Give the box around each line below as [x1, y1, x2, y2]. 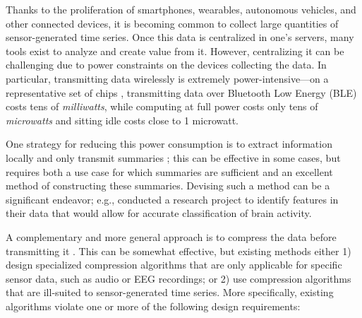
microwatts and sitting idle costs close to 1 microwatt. [6, 112, 239, 127]
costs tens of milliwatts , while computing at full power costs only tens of [6, 99, 318, 114]
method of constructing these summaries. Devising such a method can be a [6, 178, 330, 193]
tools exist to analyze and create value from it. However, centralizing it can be [6, 43, 344, 58]
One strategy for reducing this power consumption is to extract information [6, 136, 332, 151]
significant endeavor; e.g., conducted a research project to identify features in [6, 192, 339, 206]
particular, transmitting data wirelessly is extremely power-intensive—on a [6, 71, 329, 86]
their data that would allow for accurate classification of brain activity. [6, 206, 312, 220]
